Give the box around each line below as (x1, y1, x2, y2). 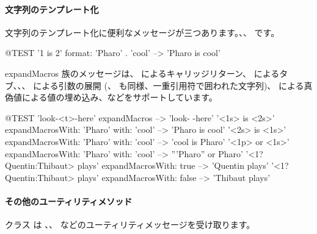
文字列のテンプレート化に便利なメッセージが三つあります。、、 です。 (5, 26, 280, 38)
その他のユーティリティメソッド (5, 194, 133, 207)
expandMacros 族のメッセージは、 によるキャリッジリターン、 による (5, 66, 280, 79)
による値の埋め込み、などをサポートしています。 (21, 91, 217, 104)
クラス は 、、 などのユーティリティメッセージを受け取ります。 (5, 218, 255, 231)
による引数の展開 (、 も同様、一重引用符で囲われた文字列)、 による (33, 79, 304, 91)
